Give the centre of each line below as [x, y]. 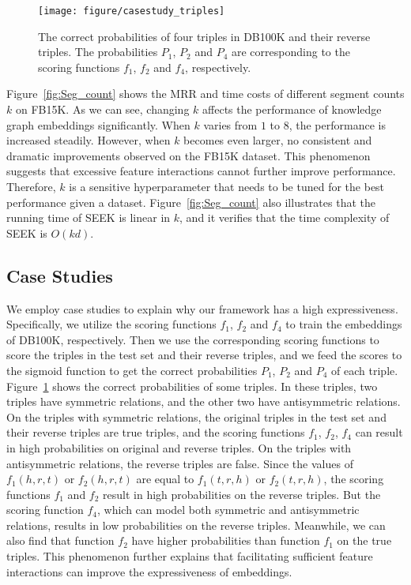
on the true [364, 540]
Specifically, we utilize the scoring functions [111, 324]
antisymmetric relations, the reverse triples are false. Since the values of [180, 463]
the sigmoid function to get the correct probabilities [132, 370]
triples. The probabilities [98, 52]
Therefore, [31, 186]
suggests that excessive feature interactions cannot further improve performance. [201, 171]
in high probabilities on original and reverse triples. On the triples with [179, 447]
